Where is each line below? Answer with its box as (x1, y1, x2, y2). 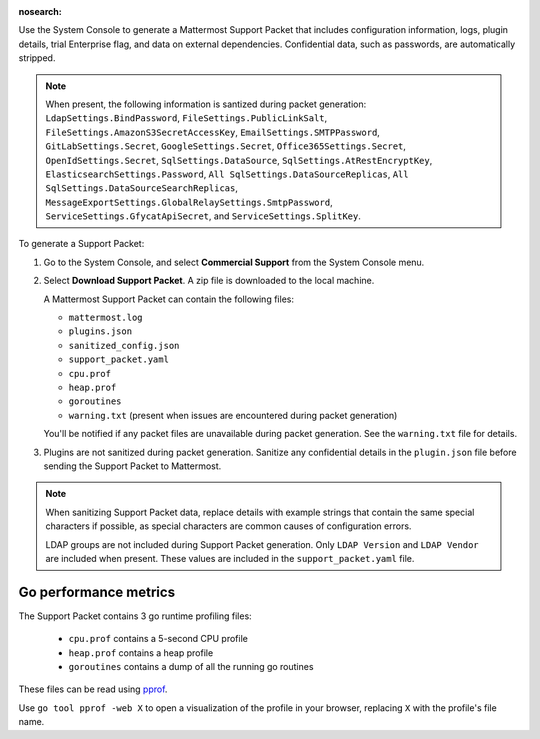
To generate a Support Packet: (18, 238, 145, 250)
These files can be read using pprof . (18, 683, 168, 695)
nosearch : (18, 6, 62, 17)
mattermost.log (68, 312, 144, 324)
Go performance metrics (18, 583, 175, 600)
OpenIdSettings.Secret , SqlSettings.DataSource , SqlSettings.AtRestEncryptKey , (45, 154, 433, 166)
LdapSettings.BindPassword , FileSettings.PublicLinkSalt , (45, 112, 328, 124)
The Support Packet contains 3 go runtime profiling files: (18, 610, 252, 622)
